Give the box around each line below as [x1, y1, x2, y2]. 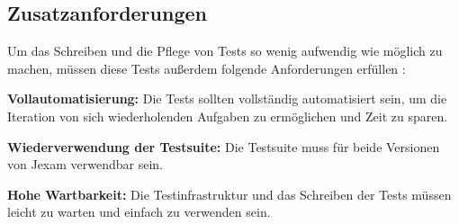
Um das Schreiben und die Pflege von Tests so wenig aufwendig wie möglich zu [7, 41, 443, 60]
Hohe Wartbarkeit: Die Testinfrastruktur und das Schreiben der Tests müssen [7, 184, 452, 203]
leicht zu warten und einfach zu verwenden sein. [7, 202, 271, 221]
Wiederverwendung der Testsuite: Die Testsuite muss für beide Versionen [7, 137, 440, 156]
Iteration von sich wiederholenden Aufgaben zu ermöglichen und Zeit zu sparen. [7, 106, 448, 125]
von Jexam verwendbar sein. [7, 155, 164, 174]
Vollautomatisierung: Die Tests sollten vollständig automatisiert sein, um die [7, 89, 447, 108]
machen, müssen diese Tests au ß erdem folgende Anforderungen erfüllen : [7, 58, 406, 77]
